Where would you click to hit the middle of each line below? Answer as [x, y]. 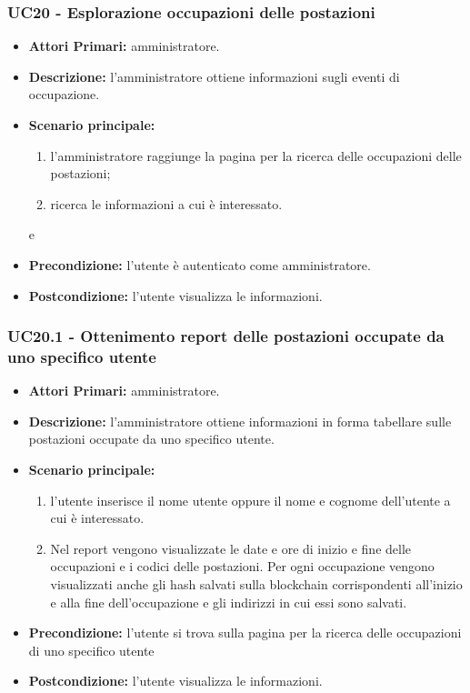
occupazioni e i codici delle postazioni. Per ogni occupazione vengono [242, 566]
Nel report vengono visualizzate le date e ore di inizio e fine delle [231, 548]
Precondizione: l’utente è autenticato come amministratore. [200, 264]
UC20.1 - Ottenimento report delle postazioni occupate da [226, 336]
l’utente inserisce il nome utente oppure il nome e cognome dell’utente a [250, 500]
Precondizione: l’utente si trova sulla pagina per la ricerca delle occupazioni [245, 633]
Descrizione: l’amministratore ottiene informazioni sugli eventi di [214, 76]
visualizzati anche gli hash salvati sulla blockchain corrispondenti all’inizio [256, 584]
